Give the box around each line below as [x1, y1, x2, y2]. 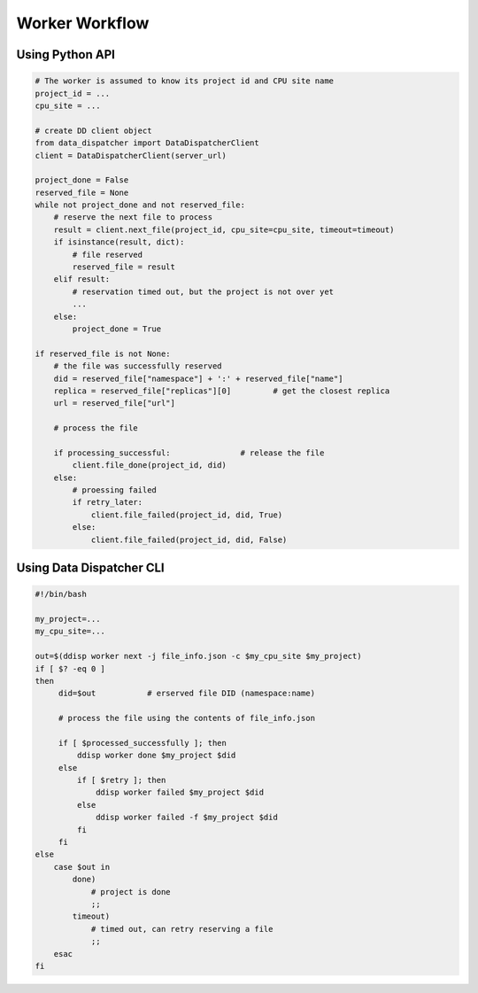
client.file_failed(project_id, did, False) [90, 534, 288, 545]
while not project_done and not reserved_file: [35, 200, 245, 210]
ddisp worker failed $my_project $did [96, 787, 265, 797]
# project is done [90, 887, 172, 896]
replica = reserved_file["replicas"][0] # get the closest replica [53, 385, 390, 396]
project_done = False [35, 175, 129, 185]
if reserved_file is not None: [35, 348, 172, 359]
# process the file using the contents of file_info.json [58, 713, 316, 724]
